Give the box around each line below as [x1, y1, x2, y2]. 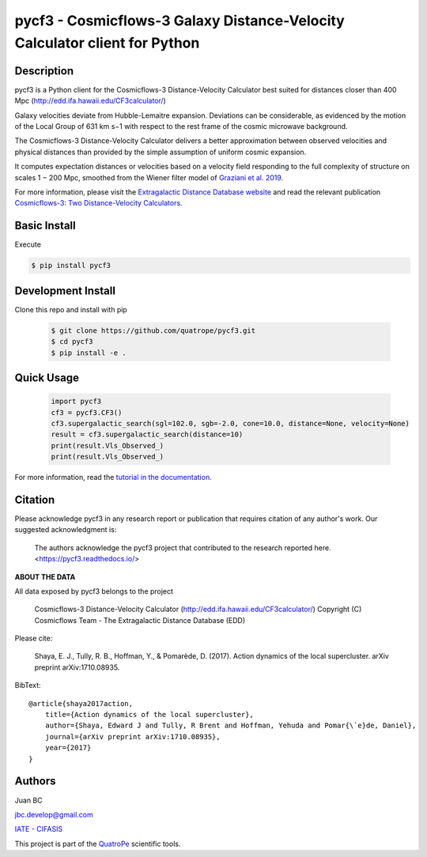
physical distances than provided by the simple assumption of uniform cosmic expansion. [14, 147, 307, 157]
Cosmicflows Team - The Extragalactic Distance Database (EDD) [34, 615, 246, 625]
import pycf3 [51, 397, 102, 406]
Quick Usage [14, 371, 79, 384]
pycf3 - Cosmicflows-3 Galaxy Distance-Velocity [14, 12, 346, 29]
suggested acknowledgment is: [14, 525, 117, 534]
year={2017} [44, 743, 92, 753]
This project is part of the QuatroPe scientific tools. [14, 839, 181, 848]
